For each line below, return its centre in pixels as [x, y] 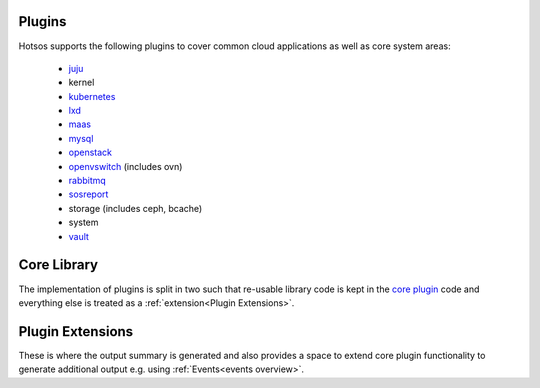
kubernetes [92, 96]
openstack [90, 152]
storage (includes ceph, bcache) [135, 208]
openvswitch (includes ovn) [125, 166]
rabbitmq [87, 181]
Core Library [58, 265]
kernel [81, 82]
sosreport [88, 194]
